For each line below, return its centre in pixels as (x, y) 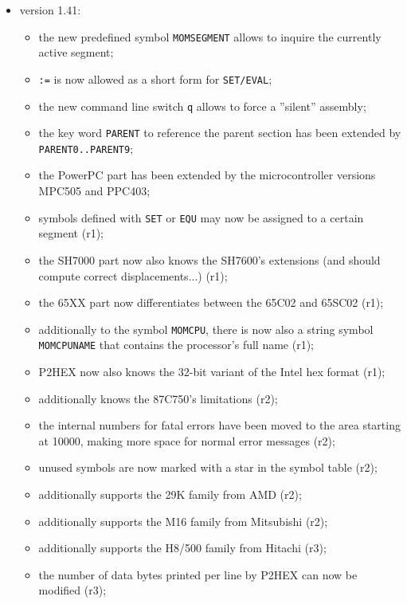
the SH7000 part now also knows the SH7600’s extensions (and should (209, 259)
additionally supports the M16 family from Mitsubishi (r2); (183, 521)
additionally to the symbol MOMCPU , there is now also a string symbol (206, 329)
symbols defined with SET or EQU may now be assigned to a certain (201, 217)
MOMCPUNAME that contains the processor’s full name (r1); (176, 345)
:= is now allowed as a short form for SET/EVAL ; (155, 78)
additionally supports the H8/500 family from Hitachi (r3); (182, 548)
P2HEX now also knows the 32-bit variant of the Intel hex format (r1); (212, 371)
